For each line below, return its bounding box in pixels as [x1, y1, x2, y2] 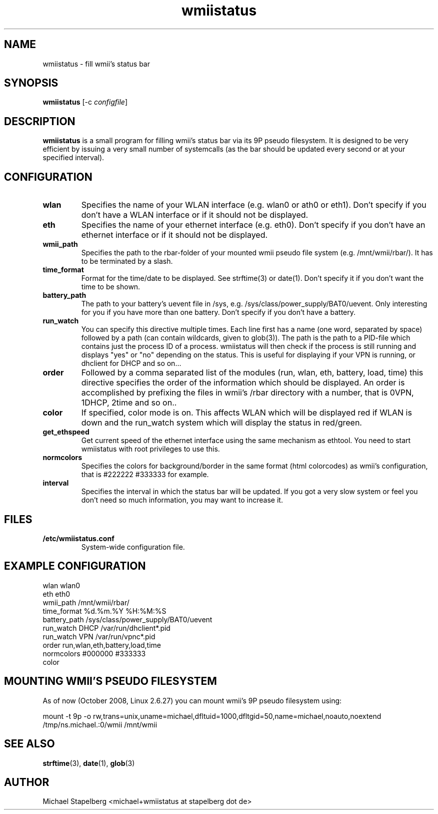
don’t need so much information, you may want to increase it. [81, 496, 283, 505]
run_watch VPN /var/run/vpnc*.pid [42, 632, 155, 641]
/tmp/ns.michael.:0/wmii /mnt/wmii [42, 720, 157, 729]
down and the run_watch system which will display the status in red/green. [81, 418, 362, 428]
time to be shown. [81, 282, 140, 291]
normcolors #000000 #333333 [42, 649, 146, 658]
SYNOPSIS [4, 77, 58, 90]
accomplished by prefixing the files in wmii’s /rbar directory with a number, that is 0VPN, [81, 387, 414, 398]
